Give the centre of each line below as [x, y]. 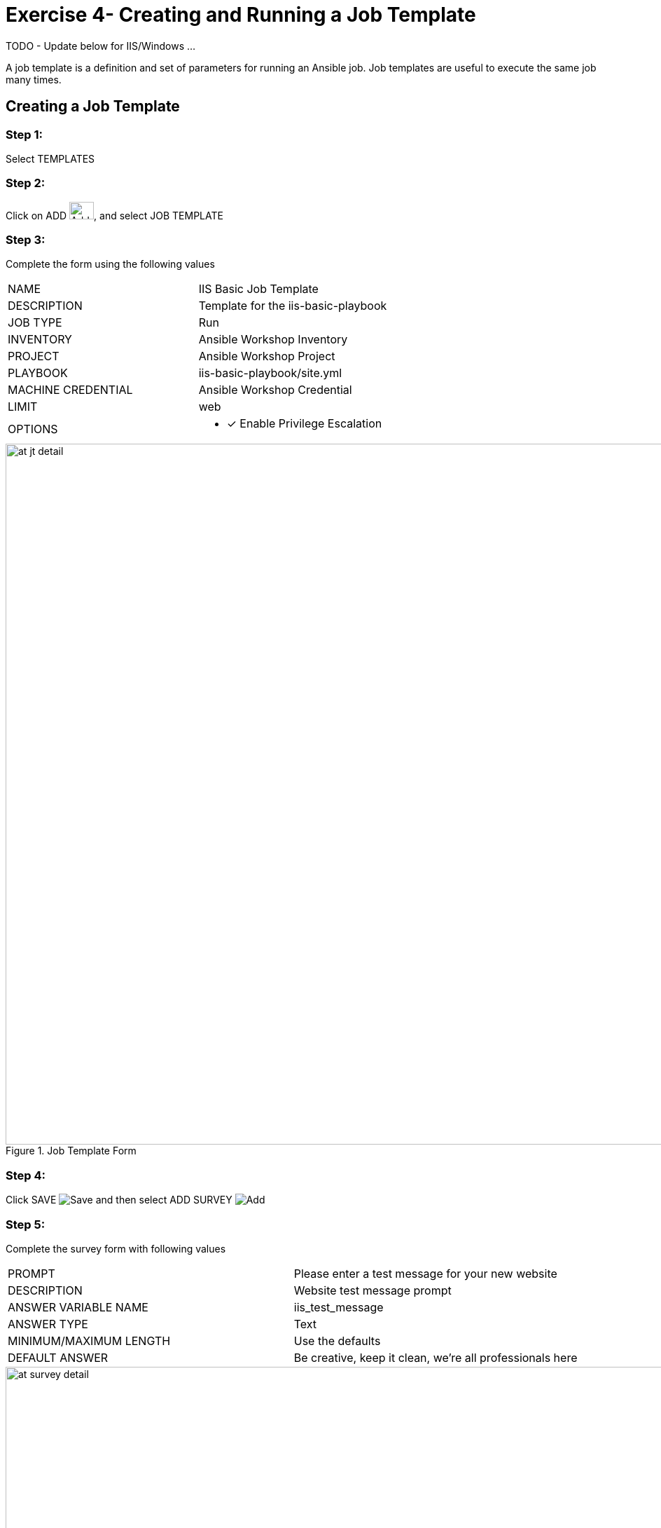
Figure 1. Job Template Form [71, 1151]
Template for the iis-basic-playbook [293, 306]
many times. [34, 79]
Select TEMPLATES [50, 158]
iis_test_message [339, 1307]
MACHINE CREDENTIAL [70, 390]
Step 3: [26, 240]
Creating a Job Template [93, 107]
